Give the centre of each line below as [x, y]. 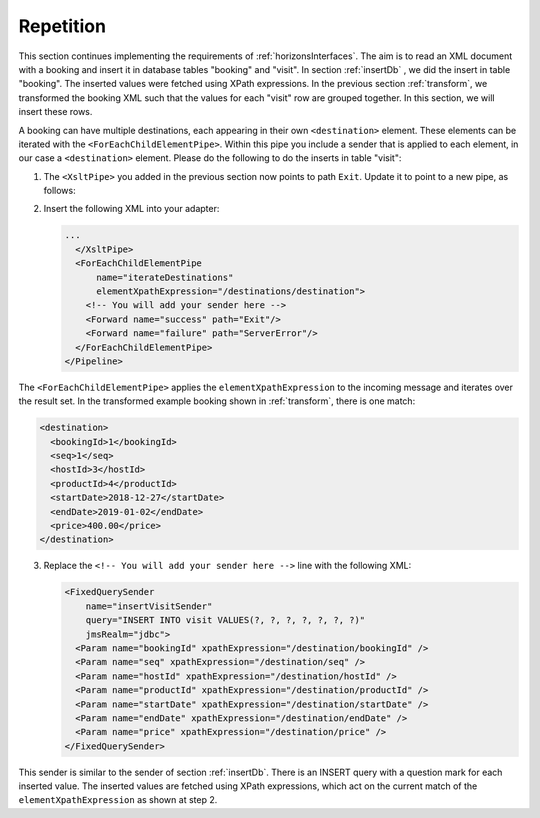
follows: [59, 191]
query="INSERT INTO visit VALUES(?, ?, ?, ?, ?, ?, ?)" [225, 620]
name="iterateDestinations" [165, 277]
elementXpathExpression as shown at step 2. [118, 800]
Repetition [62, 26]
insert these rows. [55, 112]
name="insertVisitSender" [149, 606]
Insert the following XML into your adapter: [131, 209]
